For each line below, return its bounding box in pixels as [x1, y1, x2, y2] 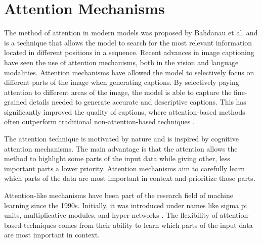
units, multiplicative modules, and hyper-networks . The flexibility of [4, 210, 217, 220]
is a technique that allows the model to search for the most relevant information [4, 37, 252, 47]
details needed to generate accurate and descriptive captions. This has [29, 96, 246, 107]
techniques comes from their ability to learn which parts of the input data [23, 219, 253, 230]
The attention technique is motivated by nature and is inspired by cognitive [4, 133, 239, 144]
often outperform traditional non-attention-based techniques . [4, 116, 195, 127]
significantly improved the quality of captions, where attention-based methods [4, 106, 245, 117]
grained [4, 96, 27, 107]
